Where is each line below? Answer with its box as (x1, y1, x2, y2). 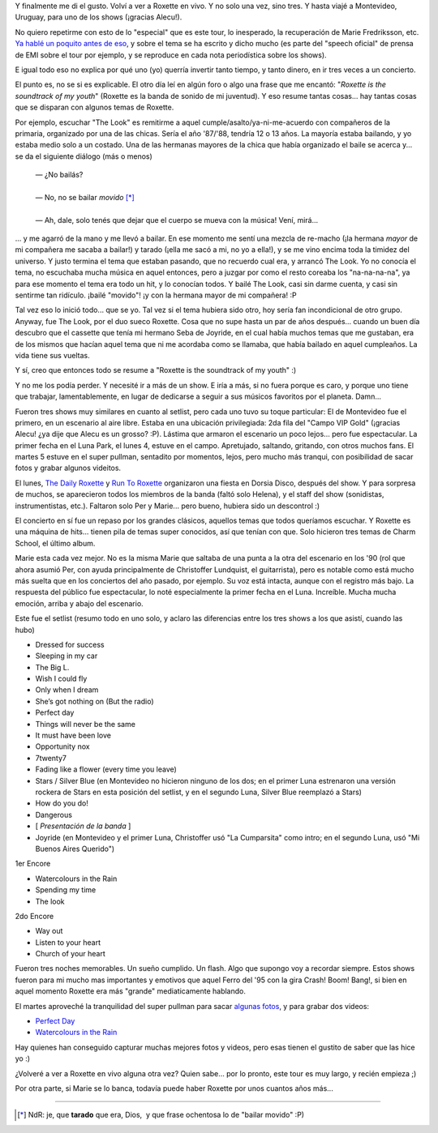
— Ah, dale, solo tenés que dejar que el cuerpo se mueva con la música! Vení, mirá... (35, 215, 319, 224)
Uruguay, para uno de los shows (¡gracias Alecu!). (15, 12, 182, 22)
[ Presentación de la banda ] (35, 821, 131, 831)
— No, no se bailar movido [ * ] (35, 192, 135, 202)
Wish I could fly (35, 673, 88, 684)
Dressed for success (35, 639, 105, 649)
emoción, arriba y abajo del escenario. (15, 598, 144, 608)
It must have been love (35, 730, 111, 741)
